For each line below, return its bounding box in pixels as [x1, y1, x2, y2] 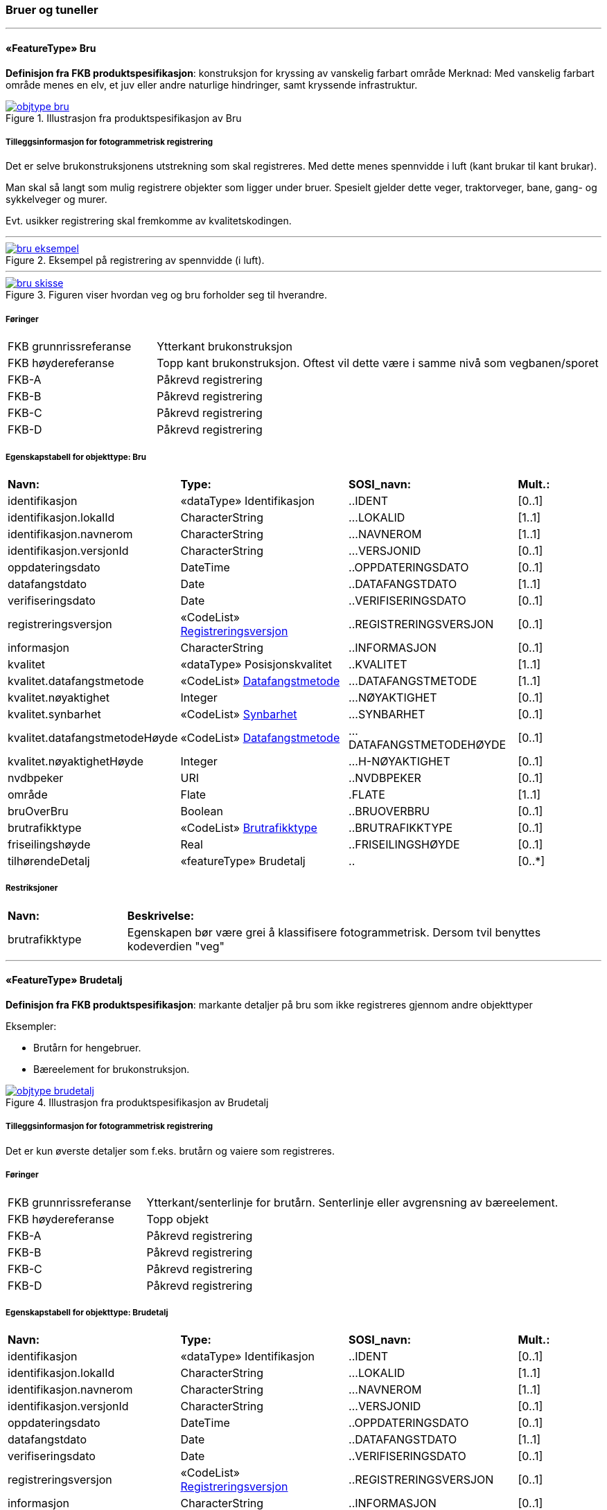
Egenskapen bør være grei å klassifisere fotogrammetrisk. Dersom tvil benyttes [127, 925, 541, 939]
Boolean [180, 803, 223, 818]
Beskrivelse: [127, 908, 195, 923]
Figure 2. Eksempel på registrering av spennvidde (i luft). [6, 254, 265, 267]
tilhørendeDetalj [8, 853, 90, 868]
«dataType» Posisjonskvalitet [180, 657, 332, 671]
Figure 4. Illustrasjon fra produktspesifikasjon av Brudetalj [6, 1096, 269, 1108]
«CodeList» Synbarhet [180, 707, 297, 721]
